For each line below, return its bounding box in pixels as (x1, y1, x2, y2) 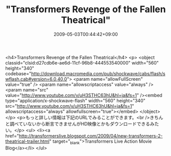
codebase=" (5, 70, 32, 77)
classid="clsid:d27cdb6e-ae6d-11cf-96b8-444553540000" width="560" (5, 59, 159, 66)
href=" (5, 133, 19, 139)
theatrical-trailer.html (5, 138, 50, 144)
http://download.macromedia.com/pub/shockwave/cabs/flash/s (31, 70, 166, 77)
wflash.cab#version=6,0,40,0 (5, 76, 67, 82)
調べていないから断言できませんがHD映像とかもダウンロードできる (9, 120, 151, 127)
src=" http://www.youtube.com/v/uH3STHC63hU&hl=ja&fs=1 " (5, 103, 134, 109)
